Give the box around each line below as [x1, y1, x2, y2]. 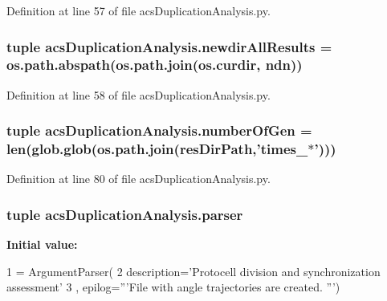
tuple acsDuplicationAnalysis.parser [6, 204, 243, 224]
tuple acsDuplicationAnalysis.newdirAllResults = [6, 36, 332, 56]
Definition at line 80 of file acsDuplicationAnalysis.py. [6, 170, 271, 187]
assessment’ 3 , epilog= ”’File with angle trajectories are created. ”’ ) [6, 279, 340, 295]
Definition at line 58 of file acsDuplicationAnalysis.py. [6, 86, 271, 103]
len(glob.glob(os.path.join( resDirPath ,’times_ [6, 139, 308, 159]
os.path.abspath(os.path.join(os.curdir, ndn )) [6, 55, 303, 75]
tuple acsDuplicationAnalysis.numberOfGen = [6, 120, 312, 140]
